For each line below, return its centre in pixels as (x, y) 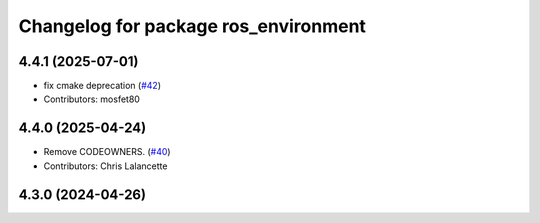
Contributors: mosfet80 (91, 99)
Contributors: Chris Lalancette (105, 166)
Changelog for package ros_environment (192, 26)
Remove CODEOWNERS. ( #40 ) (107, 152)
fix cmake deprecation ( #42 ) (102, 86)
